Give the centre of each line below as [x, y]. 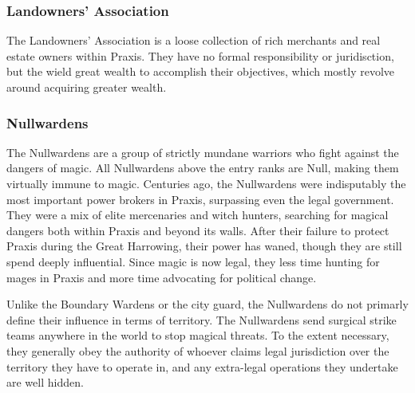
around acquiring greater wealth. [87, 87]
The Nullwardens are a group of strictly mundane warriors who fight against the [203, 152]
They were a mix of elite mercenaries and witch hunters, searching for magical [198, 215]
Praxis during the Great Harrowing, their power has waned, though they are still [204, 246]
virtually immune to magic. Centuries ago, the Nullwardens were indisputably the [206, 183]
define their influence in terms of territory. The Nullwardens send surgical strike [202, 319]
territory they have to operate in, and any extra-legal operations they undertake [202, 366]
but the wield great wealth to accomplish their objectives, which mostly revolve [201, 71]
